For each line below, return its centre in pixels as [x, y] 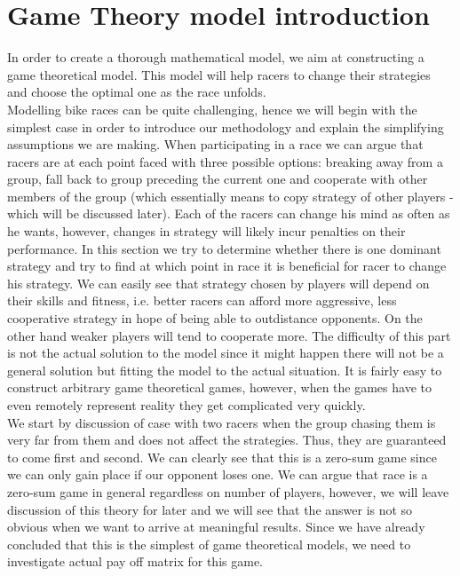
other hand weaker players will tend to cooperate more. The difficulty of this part [229, 335]
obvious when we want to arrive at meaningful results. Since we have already [216, 527]
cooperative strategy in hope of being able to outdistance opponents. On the [215, 318]
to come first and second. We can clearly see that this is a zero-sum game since [222, 457]
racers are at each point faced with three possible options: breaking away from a [225, 161]
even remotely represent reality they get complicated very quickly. [186, 405]
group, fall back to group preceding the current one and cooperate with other [218, 179]
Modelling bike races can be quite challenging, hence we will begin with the [212, 109]
